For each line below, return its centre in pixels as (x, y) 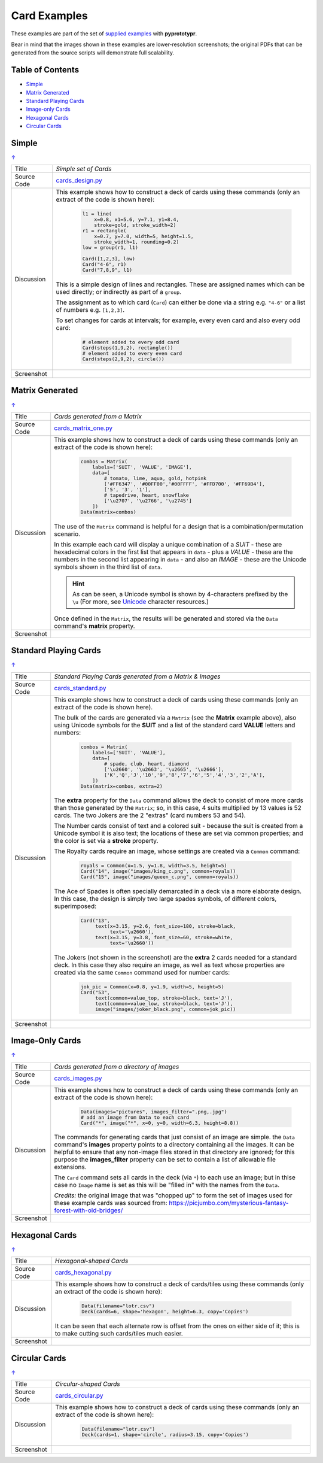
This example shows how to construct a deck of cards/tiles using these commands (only (179, 1284)
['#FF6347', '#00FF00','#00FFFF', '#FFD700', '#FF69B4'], (185, 484)
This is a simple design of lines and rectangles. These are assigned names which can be (180, 284)
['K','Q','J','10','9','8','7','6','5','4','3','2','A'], (185, 775)
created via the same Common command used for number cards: (142, 972)
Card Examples (49, 16)
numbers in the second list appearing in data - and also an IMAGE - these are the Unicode (180, 559)
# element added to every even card (132, 353)
